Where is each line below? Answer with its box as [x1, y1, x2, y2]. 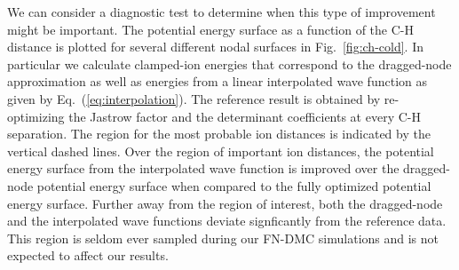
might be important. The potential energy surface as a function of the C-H [7, 20, 414, 38]
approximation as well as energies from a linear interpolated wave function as [7, 72, 427, 91]
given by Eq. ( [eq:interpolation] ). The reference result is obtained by [7, 89, 381, 107]
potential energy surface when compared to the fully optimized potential [36, 176, 431, 195]
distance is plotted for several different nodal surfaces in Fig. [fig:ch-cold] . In [7, 37, 423, 56]
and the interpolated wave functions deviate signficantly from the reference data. [7, 211, 447, 230]
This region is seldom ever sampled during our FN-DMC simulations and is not [7, 228, 439, 247]
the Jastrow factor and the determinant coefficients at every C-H [68, 107, 421, 125]
